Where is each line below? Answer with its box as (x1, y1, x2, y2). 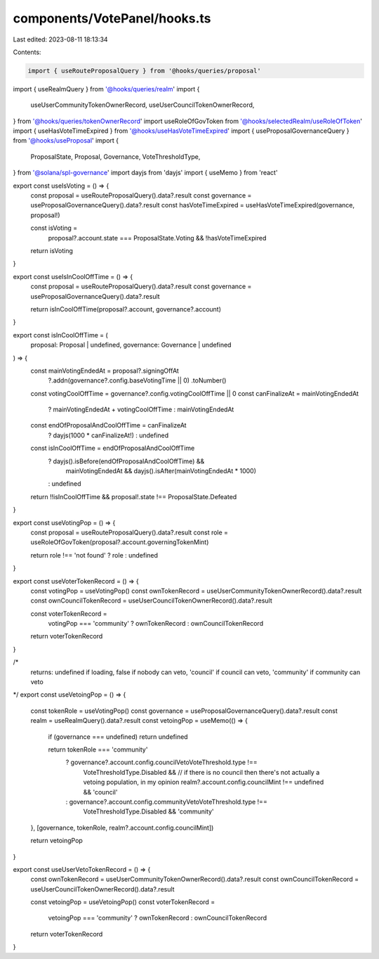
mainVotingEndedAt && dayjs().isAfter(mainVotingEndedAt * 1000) (65, 467, 256, 475)
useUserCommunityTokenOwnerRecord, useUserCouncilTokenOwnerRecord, (30, 101, 255, 109)
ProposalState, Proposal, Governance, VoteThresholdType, (30, 152, 201, 161)
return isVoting (30, 246, 74, 255)
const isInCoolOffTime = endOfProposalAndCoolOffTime (30, 444, 195, 453)
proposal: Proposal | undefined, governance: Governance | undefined (30, 341, 232, 349)
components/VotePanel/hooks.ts (13, 11, 211, 26)
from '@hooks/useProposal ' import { (13, 136, 119, 145)
